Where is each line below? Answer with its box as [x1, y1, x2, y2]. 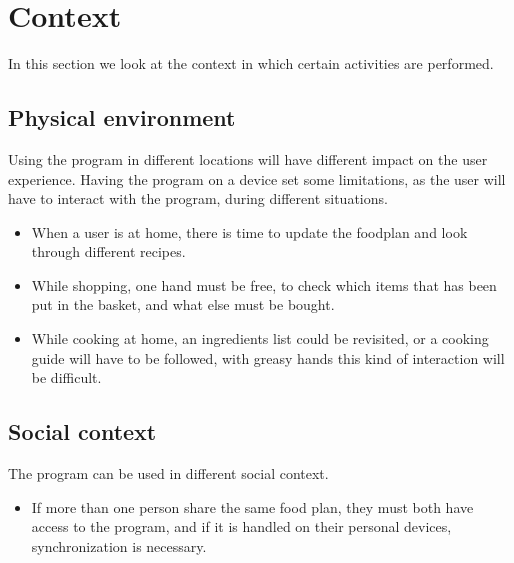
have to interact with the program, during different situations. [8, 188, 388, 209]
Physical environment [8, 102, 236, 133]
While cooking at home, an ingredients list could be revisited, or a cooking [31, 328, 489, 349]
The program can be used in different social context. [8, 463, 329, 484]
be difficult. [31, 367, 102, 388]
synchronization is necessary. [31, 535, 207, 556]
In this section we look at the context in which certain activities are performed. [8, 53, 494, 74]
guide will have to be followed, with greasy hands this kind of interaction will [31, 347, 505, 368]
